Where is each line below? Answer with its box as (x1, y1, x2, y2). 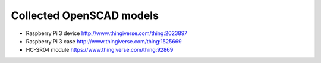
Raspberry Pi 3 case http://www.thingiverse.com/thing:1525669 (26, 37, 182, 45)
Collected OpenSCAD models (11, 9, 159, 22)
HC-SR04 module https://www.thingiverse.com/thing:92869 (26, 46, 174, 53)
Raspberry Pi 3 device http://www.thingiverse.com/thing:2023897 (26, 30, 187, 37)
